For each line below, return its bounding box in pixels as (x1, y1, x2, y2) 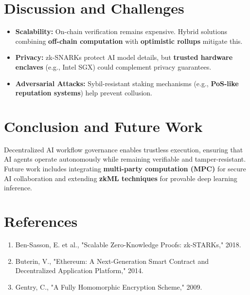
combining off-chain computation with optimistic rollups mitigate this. (15, 36, 243, 46)
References (4, 211, 78, 231)
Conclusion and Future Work (4, 116, 203, 136)
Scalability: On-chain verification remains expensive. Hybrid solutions (15, 26, 227, 37)
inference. (4, 183, 32, 193)
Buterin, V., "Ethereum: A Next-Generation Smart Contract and (15, 256, 209, 266)
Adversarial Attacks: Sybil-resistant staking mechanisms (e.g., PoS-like (15, 78, 239, 88)
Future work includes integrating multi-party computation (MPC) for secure (4, 164, 246, 173)
